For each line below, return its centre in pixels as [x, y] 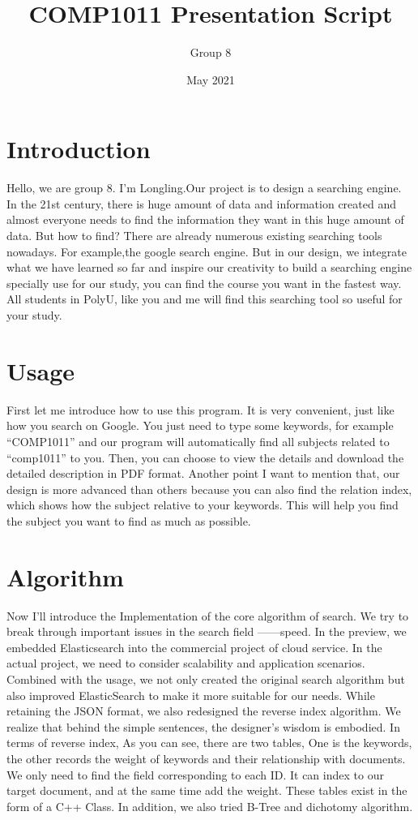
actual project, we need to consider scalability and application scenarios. [186, 663]
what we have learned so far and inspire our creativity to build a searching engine [209, 267]
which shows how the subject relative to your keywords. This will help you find [203, 505]
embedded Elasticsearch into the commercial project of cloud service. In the [194, 647]
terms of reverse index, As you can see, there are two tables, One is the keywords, [209, 743]
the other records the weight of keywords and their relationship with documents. [206, 758]
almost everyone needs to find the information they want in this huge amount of [205, 219]
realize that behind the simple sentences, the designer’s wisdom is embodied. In [203, 726]
